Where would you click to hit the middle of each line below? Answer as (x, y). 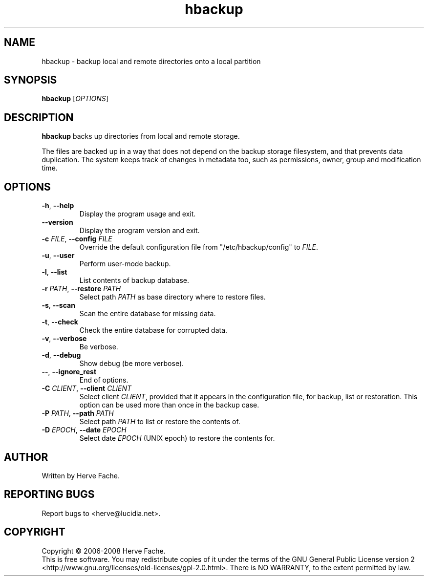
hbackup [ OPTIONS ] (75, 99)
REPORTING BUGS (49, 494)
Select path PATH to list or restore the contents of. (160, 422)
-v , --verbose (64, 339)
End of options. (104, 380)
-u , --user (58, 256)
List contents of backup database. (134, 280)
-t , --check (60, 322)
